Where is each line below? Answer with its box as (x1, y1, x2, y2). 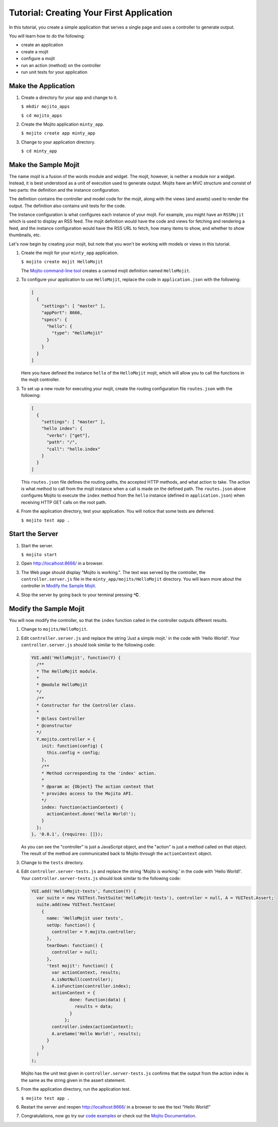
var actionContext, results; (51, 970, 121, 975)
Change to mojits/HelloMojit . (21, 626, 88, 632)
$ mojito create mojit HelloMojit (21, 259, 103, 264)
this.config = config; (46, 750, 101, 755)
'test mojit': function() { (46, 963, 113, 968)
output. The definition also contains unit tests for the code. (9, 203, 126, 209)
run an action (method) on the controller (21, 62, 101, 68)
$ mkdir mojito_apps (21, 104, 70, 109)
